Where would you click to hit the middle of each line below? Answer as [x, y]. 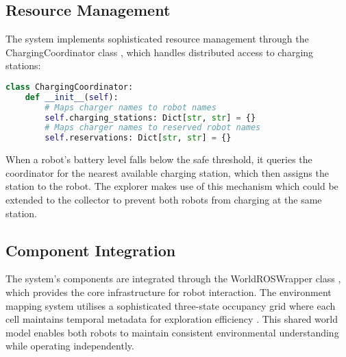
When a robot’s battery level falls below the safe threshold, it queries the [159, 159]
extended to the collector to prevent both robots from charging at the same [164, 200]
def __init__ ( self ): [72, 97]
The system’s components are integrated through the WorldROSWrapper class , [173, 279]
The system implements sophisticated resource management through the [157, 39]
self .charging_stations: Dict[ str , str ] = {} [150, 118]
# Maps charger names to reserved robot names [153, 128]
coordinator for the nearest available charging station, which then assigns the [167, 172]
